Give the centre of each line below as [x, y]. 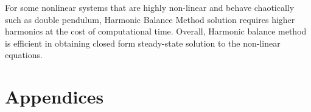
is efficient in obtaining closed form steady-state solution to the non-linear [143, 43]
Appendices [54, 97]
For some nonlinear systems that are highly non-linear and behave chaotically [150, 7]
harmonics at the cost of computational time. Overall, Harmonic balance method [156, 31]
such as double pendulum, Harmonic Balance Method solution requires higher [150, 19]
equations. [24, 55]
